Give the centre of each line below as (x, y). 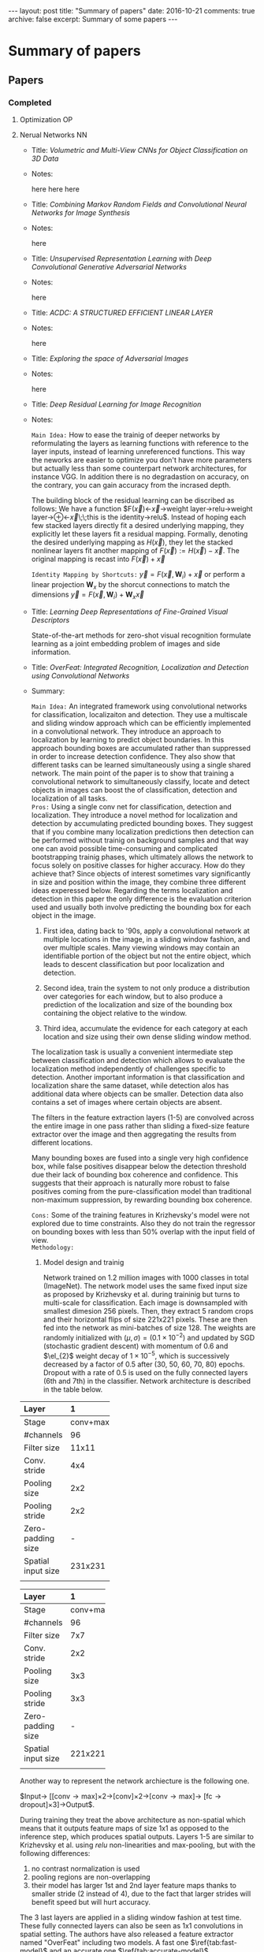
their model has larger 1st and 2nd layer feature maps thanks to (134, 1885)
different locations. (62, 1143)
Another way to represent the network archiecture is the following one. (134, 1781)
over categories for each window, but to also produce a (133, 996)
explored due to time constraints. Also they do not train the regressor (143, 1224)
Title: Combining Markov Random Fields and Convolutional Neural (139, 204)
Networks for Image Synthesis (80, 212)
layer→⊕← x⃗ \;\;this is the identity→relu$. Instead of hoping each (139, 517)
